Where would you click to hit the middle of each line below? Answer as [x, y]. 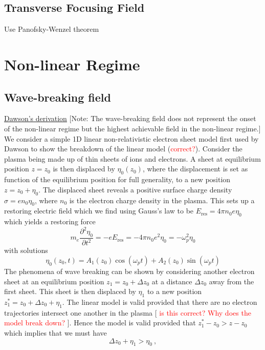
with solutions [26, 250]
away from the [231, 281]
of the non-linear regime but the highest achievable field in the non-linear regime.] [132, 128]
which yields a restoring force [50, 221]
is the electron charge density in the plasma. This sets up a [162, 200]
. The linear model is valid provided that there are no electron [160, 302]
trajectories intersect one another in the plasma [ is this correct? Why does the [128, 312]
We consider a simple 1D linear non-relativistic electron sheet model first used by [131, 138]
